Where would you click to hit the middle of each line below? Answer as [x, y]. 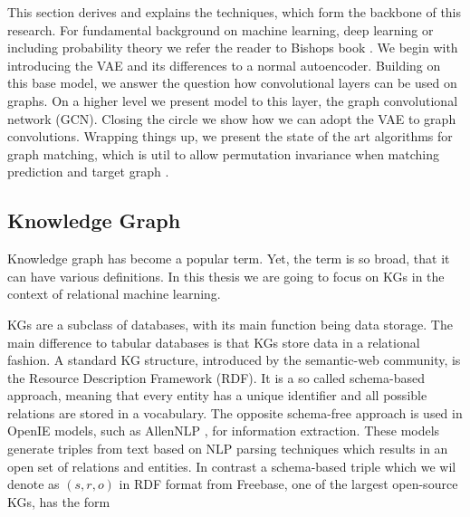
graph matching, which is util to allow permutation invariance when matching [223, 153]
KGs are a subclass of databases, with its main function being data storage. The [230, 324]
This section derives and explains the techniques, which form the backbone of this [235, 12]
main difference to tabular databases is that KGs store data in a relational [214, 342]
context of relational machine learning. [114, 294]
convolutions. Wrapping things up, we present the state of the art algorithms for [230, 136]
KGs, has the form [59, 501]
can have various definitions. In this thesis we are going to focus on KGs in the [226, 276]
